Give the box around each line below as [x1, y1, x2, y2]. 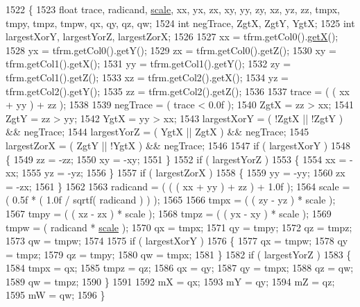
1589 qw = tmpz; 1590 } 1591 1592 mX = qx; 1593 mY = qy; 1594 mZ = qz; [6, 274, 335, 288]
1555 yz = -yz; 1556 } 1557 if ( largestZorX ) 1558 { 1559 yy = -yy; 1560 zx [22, 165, 345, 180]
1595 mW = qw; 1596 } [6, 288, 105, 302]
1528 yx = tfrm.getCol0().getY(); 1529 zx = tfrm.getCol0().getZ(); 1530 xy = [6, 42, 336, 57]
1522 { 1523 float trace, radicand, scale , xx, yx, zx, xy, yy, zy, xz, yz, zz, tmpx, [6, 2, 341, 16]
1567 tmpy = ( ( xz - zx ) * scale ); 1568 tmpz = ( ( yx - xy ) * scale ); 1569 [6, 206, 332, 220]
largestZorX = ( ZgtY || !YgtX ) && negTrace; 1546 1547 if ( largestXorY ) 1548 [6, 138, 350, 152]
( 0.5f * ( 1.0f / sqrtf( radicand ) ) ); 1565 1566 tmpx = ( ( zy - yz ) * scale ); [6, 192, 336, 207]
